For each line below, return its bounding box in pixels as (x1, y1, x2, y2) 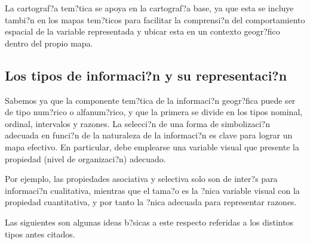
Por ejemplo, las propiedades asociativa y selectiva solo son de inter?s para (5, 172, 278, 185)
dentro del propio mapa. (5, 36, 93, 49)
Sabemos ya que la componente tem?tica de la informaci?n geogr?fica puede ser (5, 94, 296, 106)
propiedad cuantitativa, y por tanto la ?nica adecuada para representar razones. (5, 196, 297, 208)
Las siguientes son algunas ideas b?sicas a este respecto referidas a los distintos (5, 215, 294, 228)
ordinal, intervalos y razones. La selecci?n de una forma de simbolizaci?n (5, 117, 270, 129)
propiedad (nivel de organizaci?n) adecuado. (5, 152, 166, 165)
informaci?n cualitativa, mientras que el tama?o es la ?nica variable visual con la (5, 184, 300, 196)
